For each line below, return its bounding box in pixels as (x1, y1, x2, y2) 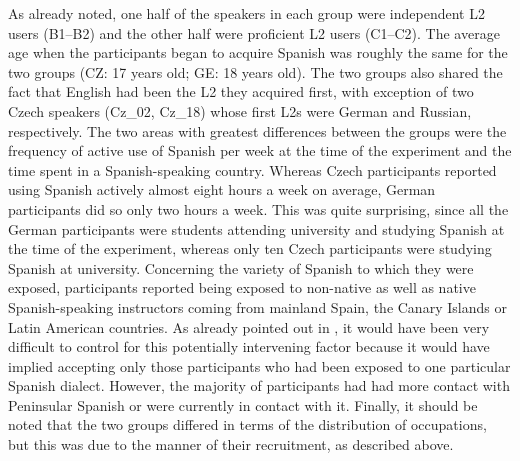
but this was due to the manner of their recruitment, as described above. (8, 434, 454, 455)
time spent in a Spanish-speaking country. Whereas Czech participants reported (8, 159, 497, 180)
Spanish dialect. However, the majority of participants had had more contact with (8, 375, 510, 396)
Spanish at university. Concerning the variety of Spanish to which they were (8, 257, 474, 278)
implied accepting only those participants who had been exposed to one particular (8, 355, 511, 376)
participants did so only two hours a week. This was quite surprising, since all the (8, 198, 509, 219)
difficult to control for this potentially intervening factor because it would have (8, 336, 490, 357)
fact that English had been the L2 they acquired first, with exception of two (8, 81, 474, 102)
